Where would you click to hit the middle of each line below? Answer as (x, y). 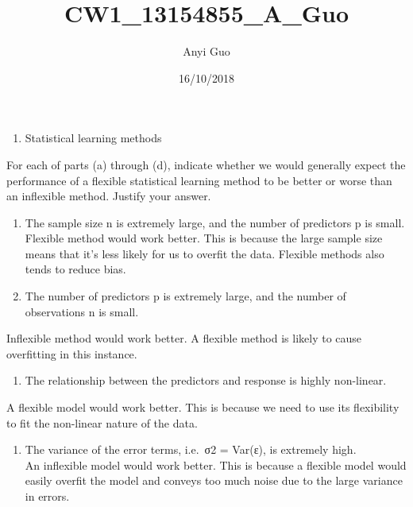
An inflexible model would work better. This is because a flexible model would (216, 464)
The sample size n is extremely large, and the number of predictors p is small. (215, 222)
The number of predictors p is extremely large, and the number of (185, 296)
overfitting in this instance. (72, 353)
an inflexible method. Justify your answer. (109, 196)
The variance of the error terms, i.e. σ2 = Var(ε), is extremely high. (191, 449)
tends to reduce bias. (75, 269)
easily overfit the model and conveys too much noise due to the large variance (214, 480)
